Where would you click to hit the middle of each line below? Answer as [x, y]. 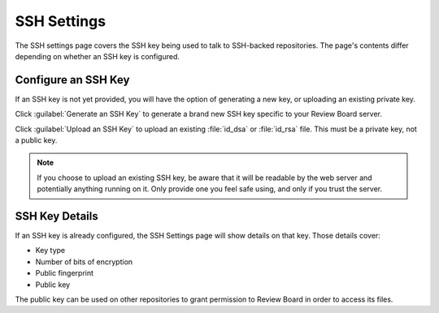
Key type [50, 251]
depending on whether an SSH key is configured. [98, 56]
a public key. [36, 140]
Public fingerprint [64, 273]
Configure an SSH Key [72, 80]
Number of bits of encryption [84, 262]
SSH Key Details [57, 216]
